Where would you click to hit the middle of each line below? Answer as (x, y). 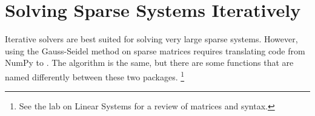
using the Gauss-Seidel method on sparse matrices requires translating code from (155, 50)
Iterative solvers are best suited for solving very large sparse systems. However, (151, 39)
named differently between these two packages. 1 (95, 76)
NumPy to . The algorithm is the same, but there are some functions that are (149, 63)
